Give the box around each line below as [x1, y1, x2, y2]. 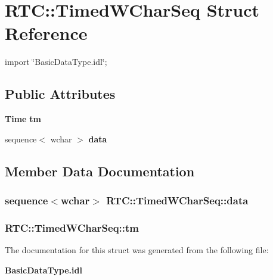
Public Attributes [5, 85, 116, 103]
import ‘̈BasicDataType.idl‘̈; [5, 55, 107, 68]
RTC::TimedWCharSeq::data [106, 193, 249, 207]
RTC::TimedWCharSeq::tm [5, 220, 139, 235]
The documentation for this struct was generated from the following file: [5, 244, 269, 256]
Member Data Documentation [5, 161, 195, 180]
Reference [5, 21, 88, 45]
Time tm [5, 113, 41, 125]
